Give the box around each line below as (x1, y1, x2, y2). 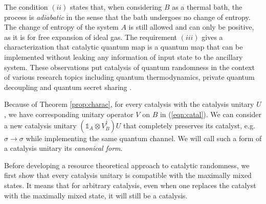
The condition (4, 2, 48, 12)
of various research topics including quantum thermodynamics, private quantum (4, 72, 255, 82)
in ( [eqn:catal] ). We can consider (160, 108, 262, 119)
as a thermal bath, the (172, 2, 242, 12)
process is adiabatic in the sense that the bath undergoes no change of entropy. (4, 11, 251, 22)
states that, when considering (70, 2, 162, 12)
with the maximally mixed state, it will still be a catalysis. (4, 190, 188, 200)
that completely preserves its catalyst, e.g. (123, 120, 255, 130)
